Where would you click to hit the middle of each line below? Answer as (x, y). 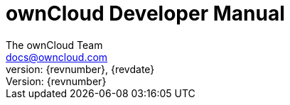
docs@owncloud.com (57, 57)
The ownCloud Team (54, 45)
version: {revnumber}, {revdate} (80, 69)
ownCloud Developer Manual (145, 13)
